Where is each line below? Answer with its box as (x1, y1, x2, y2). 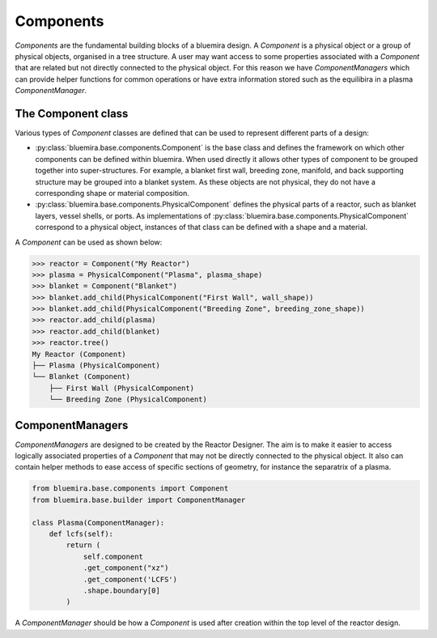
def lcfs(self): (49, 530, 113, 538)
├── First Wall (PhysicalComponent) (49, 383, 194, 393)
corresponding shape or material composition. (35, 188, 190, 198)
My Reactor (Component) (32, 349, 127, 359)
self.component (83, 551, 143, 561)
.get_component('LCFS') (83, 575, 178, 584)
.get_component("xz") (83, 564, 169, 572)
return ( (66, 541, 101, 550)
